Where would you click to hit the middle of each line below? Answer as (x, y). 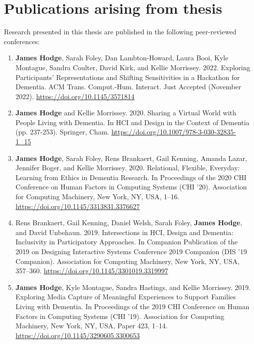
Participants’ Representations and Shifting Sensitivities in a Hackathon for (127, 77)
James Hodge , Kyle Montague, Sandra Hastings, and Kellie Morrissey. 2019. (133, 287)
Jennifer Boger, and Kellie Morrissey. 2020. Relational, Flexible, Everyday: (127, 168)
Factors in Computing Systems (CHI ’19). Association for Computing (120, 316)
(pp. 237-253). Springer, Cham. (62, 132)
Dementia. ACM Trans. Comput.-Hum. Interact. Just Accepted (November (128, 87)
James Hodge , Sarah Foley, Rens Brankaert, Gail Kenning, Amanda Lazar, (131, 158)
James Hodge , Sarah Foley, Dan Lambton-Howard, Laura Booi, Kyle (122, 58)
